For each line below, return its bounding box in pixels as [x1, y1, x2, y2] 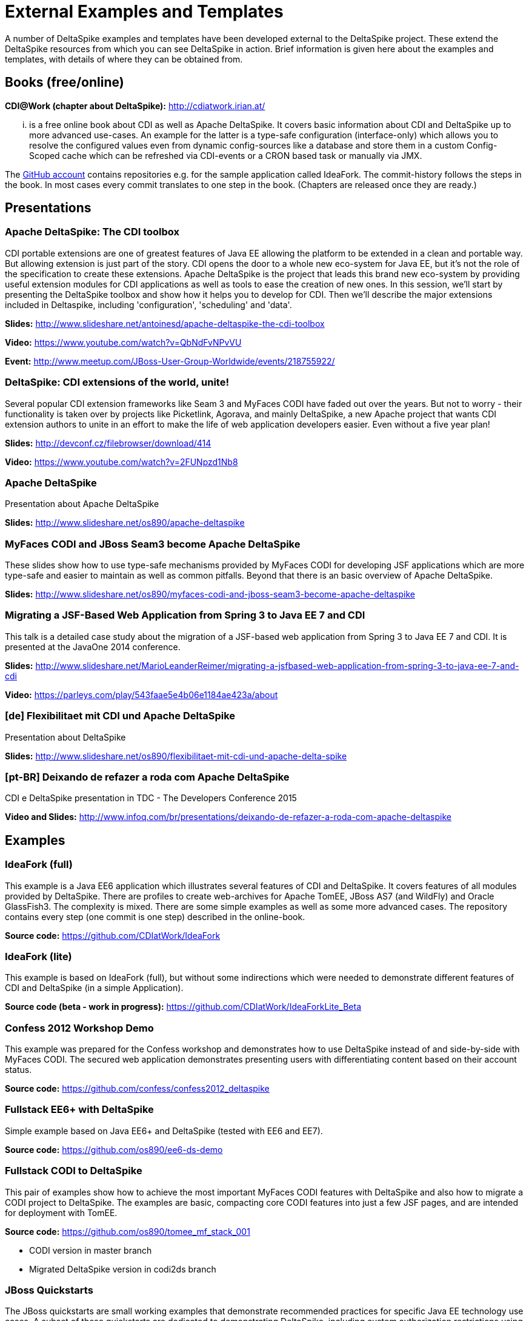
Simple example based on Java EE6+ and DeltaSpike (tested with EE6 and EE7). [5, 1125, 323, 1136]
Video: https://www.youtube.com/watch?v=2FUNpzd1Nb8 [5, 456, 238, 467]
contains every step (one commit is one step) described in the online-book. [5, 911, 305, 922]
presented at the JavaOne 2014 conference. [5, 641, 181, 652]
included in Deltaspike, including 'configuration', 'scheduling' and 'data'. [5, 299, 292, 310]
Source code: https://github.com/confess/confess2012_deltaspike [5, 1083, 270, 1094]
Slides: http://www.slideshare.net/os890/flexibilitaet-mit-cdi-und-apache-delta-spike [5, 750, 347, 761]
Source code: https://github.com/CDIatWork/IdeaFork [5, 930, 221, 941]
